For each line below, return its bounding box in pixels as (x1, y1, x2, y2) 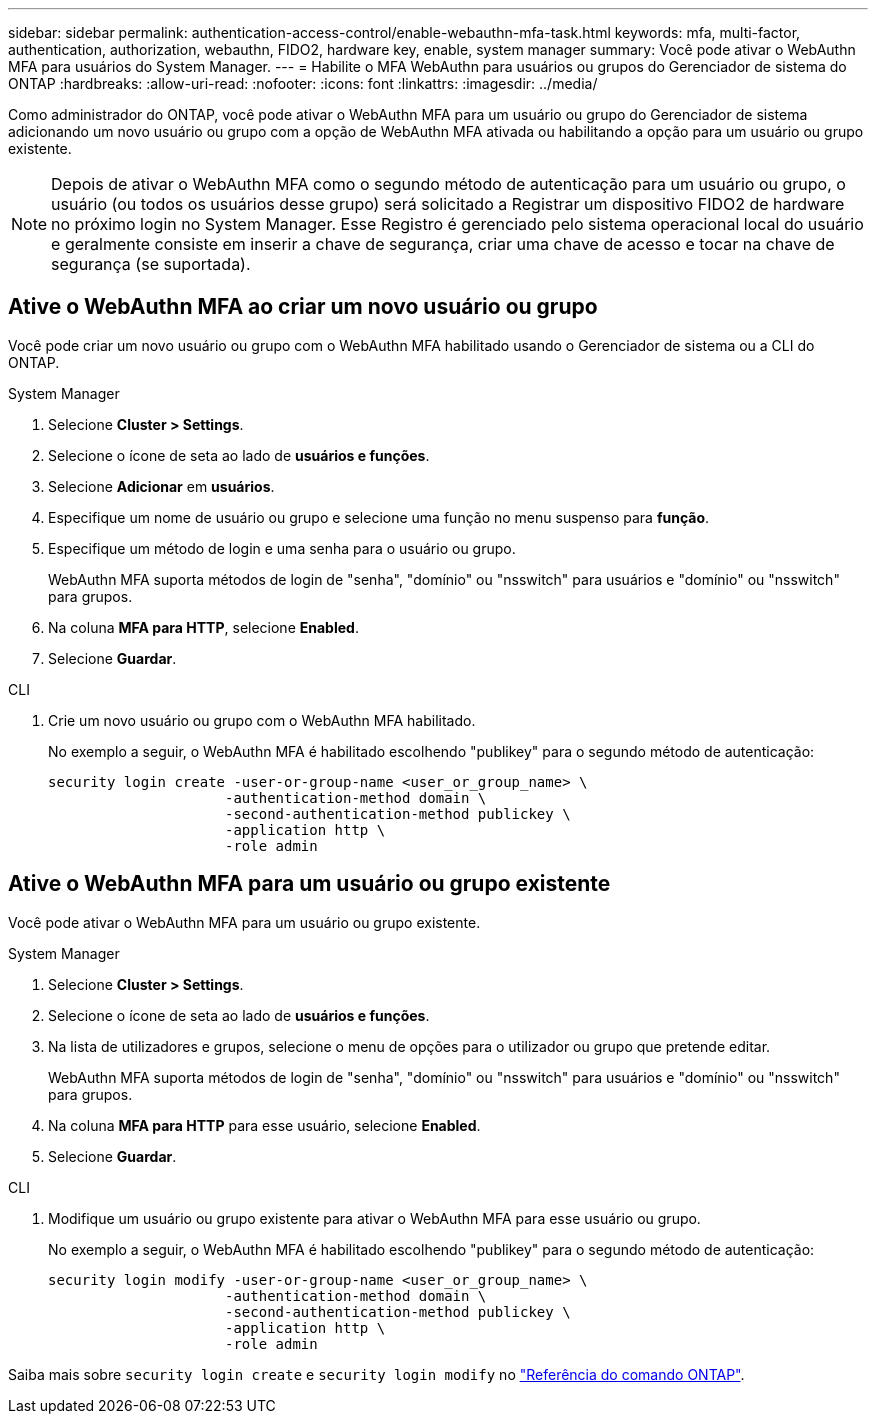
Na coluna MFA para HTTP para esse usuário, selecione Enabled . (48, 1116, 481, 1134)
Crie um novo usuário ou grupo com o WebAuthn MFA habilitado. (48, 711, 476, 729)
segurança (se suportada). (51, 254, 251, 274)
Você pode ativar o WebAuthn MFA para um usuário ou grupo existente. (8, 913, 481, 931)
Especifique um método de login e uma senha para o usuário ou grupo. (48, 539, 516, 557)
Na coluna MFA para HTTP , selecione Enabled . (48, 618, 359, 636)
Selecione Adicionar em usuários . (48, 477, 275, 495)
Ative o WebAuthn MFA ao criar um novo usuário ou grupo (8, 294, 598, 320)
